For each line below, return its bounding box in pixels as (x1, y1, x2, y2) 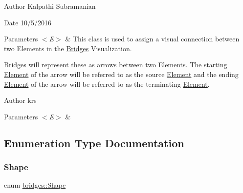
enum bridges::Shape (4, 180, 66, 190)
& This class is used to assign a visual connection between (65, 34, 240, 44)
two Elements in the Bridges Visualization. (4, 43, 132, 53)
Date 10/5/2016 (4, 17, 52, 27)
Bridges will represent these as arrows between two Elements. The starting (4, 59, 227, 70)
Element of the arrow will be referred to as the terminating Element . (4, 78, 210, 89)
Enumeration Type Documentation (4, 135, 184, 150)
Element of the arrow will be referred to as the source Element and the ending (4, 69, 239, 79)
